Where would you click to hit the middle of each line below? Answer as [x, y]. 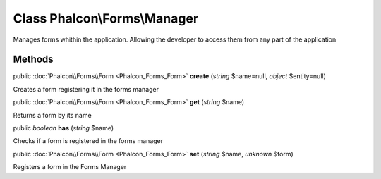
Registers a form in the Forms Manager [70, 167]
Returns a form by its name [52, 115]
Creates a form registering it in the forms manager [86, 89]
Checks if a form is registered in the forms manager [88, 141]
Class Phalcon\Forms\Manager [106, 18]
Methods [33, 60]
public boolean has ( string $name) [64, 128]
